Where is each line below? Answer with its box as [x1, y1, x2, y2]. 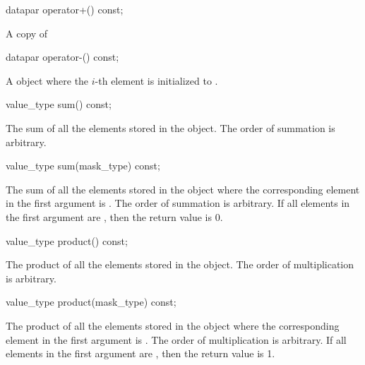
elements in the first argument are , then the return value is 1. [6, 346, 275, 361]
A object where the [6, 73, 89, 88]
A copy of [6, 25, 48, 40]
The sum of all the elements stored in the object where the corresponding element [6, 181, 360, 196]
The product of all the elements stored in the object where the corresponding [6, 318, 340, 333]
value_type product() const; [6, 233, 128, 248]
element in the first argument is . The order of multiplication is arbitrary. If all [6, 332, 347, 347]
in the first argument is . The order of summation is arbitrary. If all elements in [6, 196, 350, 210]
